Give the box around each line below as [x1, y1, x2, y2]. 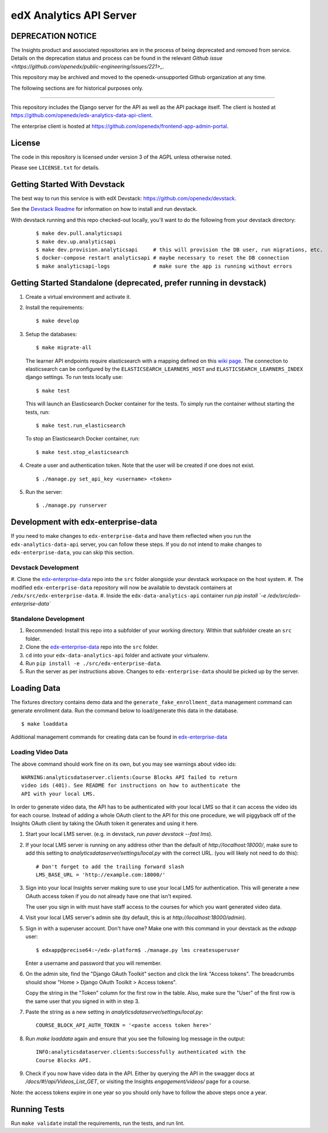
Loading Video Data [11, 748, 69, 756]
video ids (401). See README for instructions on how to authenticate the [21, 782, 241, 789]
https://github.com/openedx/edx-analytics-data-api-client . [11, 112, 153, 119]
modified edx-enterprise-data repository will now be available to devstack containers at [11, 583, 233, 591]
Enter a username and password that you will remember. [25, 960, 162, 967]
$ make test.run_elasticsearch [36, 422, 126, 429]
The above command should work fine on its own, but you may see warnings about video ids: [11, 760, 237, 767]
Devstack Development [11, 563, 79, 571]
